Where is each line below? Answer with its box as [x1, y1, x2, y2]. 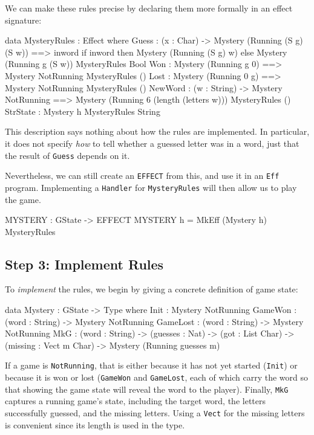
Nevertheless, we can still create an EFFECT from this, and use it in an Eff [5, 169, 280, 182]
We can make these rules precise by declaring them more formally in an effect [5, 2, 293, 14]
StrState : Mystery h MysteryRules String [5, 105, 160, 117]
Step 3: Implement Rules [5, 254, 164, 273]
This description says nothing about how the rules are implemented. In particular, [5, 125, 310, 138]
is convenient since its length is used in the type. [5, 418, 185, 431]
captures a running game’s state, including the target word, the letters [5, 395, 266, 407]
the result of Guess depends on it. [5, 149, 130, 161]
